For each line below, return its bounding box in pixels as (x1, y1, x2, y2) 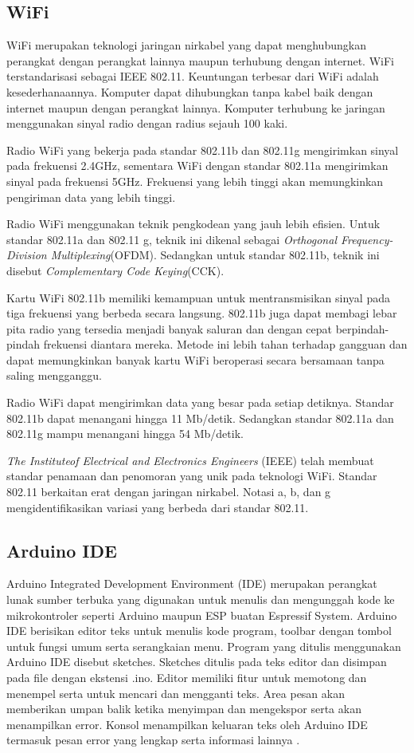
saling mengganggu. (6, 367, 102, 384)
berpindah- (335, 320, 389, 337)
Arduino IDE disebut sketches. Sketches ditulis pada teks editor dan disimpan (6, 653, 387, 670)
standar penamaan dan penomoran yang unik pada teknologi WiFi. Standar (6, 467, 377, 484)
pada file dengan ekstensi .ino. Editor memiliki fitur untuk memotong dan (6, 669, 367, 685)
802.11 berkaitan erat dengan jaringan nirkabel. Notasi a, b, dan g (6, 483, 331, 500)
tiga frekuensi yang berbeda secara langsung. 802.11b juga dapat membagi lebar (6, 305, 397, 321)
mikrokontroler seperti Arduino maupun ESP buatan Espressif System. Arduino (6, 606, 397, 623)
